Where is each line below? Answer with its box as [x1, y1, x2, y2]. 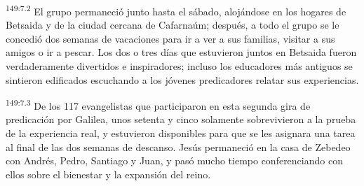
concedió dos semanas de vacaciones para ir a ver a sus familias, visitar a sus [6, 31, 335, 45]
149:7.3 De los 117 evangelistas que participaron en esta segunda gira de [6, 96, 311, 113]
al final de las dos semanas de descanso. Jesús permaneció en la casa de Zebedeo [6, 139, 351, 154]
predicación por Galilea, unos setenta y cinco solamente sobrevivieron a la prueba [6, 112, 356, 127]
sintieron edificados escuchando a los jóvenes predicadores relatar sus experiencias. [6, 72, 359, 87]
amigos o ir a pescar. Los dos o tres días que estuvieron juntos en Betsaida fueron [6, 45, 357, 59]
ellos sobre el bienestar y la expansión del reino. [6, 166, 211, 181]
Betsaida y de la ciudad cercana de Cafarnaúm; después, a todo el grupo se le [6, 17, 339, 32]
